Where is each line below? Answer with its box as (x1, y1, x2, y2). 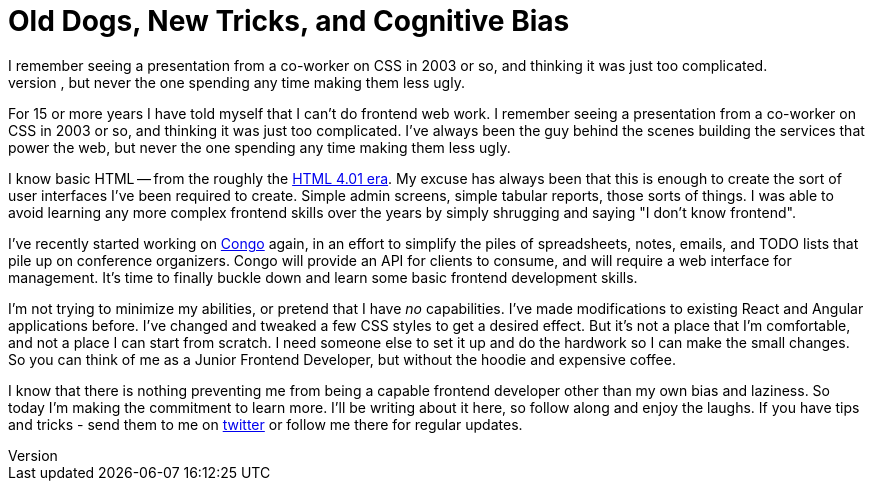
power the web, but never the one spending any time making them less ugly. (8, 138, 511, 156)
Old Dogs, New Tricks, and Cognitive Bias (8, 4, 570, 38)
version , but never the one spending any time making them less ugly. (8, 73, 465, 91)
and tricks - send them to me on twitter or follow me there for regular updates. (8, 415, 523, 433)
